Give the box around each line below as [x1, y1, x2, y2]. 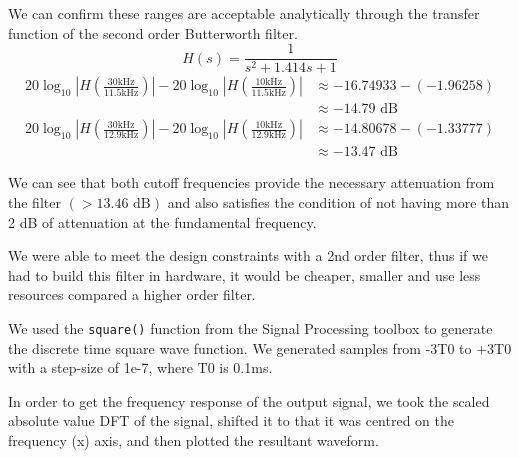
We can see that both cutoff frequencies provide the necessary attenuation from [8, 172, 495, 193]
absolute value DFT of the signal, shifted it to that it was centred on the [8, 410, 454, 431]
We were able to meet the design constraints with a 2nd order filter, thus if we [8, 245, 488, 266]
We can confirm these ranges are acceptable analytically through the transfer [8, 3, 480, 23]
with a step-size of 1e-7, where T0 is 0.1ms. [8, 357, 273, 378]
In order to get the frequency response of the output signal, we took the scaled [8, 390, 490, 411]
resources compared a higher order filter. [8, 284, 256, 305]
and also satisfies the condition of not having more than [167, 191, 510, 212]
